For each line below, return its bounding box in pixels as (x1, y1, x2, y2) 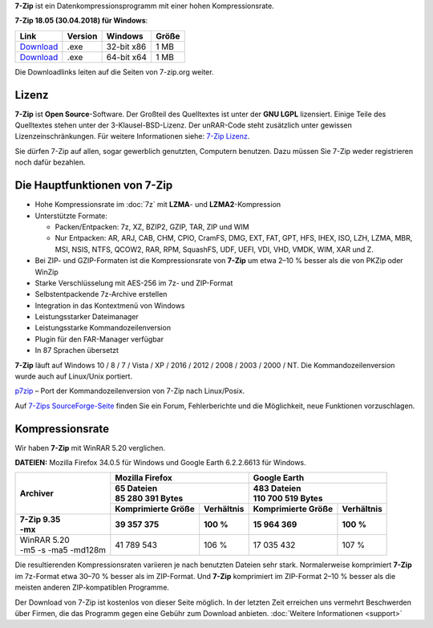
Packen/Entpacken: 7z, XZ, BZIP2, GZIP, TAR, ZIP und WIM (55, 221, 249, 232)
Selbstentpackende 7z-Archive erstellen (34, 290, 168, 299)
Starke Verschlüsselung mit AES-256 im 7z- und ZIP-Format (34, 278, 233, 288)
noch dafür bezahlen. (14, 157, 86, 168)
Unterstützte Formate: (34, 211, 108, 221)
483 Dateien (253, 483, 301, 494)
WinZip (34, 267, 59, 277)
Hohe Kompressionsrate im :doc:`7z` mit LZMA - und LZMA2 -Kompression (34, 200, 281, 209)
